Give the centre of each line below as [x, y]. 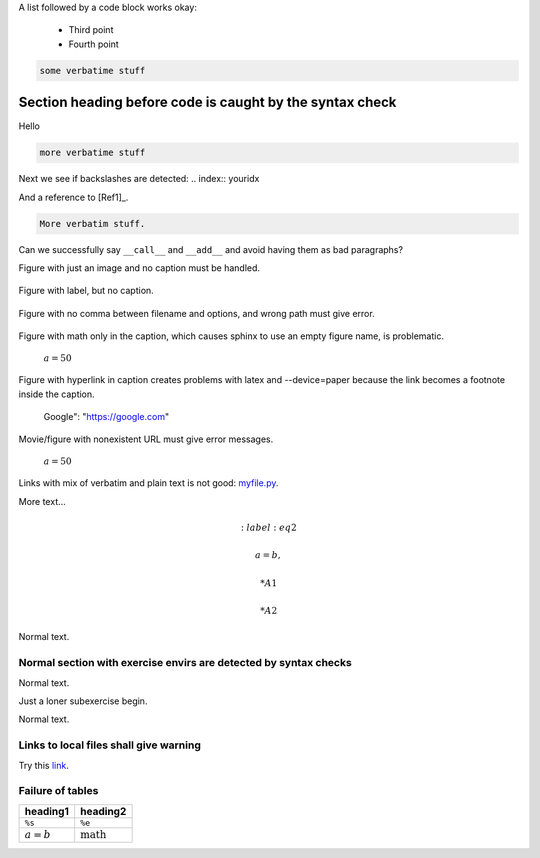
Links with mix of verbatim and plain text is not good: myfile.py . [148, 483]
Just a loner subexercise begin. [83, 701]
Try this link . [43, 765]
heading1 [47, 811]
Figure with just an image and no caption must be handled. [139, 267]
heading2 [103, 811]
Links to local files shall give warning [110, 745]
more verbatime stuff [92, 153]
